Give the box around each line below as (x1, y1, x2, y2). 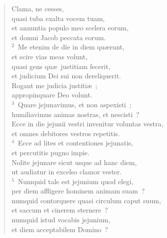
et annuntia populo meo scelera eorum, (11, 23, 129, 33)
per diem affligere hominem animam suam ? (11, 186, 145, 196)
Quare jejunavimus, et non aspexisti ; (18, 99, 132, 109)
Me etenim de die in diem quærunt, (18, 42, 125, 52)
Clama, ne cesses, (11, 3, 64, 13)
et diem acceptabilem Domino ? (11, 224, 108, 234)
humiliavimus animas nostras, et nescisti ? (11, 109, 139, 119)
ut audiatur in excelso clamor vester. (11, 167, 122, 177)
